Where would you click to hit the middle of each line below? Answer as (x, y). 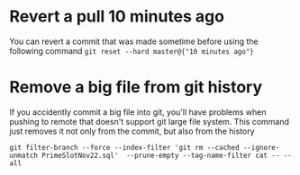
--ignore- (261, 147)
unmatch (24, 155)
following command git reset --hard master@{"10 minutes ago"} (132, 50)
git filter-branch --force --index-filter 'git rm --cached (125, 147)
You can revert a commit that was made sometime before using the (134, 41)
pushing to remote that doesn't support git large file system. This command (150, 121)
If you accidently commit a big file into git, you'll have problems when (138, 112)
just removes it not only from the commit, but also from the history (132, 131)
